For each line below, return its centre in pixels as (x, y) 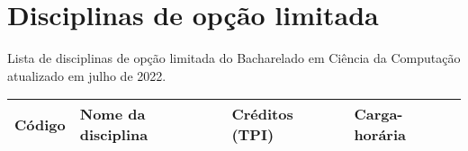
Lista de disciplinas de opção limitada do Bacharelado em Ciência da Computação (234, 58)
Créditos (262, 114)
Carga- (378, 114)
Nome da (112, 114)
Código (40, 124)
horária (380, 135)
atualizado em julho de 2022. (87, 75)
